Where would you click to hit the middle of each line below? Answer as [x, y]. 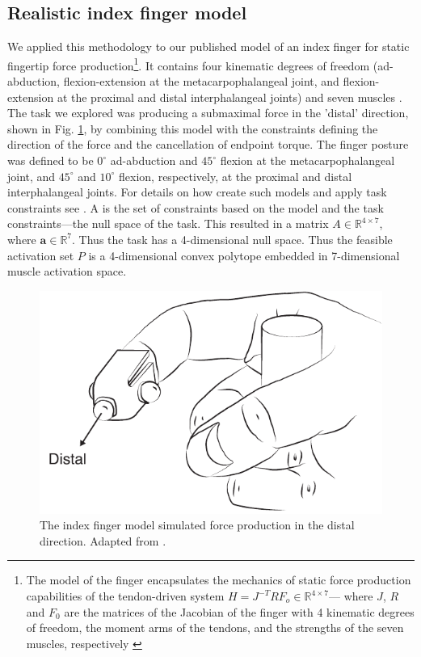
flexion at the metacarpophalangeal [307, 160]
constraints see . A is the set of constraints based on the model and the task [196, 207]
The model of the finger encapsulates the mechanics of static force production [219, 580]
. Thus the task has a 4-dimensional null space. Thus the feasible [232, 239]
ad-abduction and [154, 160]
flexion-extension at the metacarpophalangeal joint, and [201, 81]
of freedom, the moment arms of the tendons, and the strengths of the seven [215, 628]
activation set [41, 255]
